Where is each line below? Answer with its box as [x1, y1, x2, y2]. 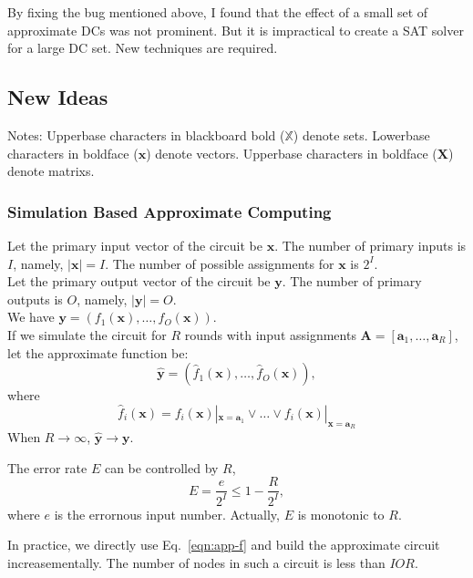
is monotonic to [297, 504, 385, 523]
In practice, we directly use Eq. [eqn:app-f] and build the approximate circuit [7, 535, 440, 554]
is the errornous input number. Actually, [54, 504, 280, 523]
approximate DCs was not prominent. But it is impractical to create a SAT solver [7, 20, 464, 39]
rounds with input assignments [184, 325, 356, 344]
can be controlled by [104, 458, 219, 477]
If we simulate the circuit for [7, 325, 167, 344]
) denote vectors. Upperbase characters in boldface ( [146, 143, 437, 162]
